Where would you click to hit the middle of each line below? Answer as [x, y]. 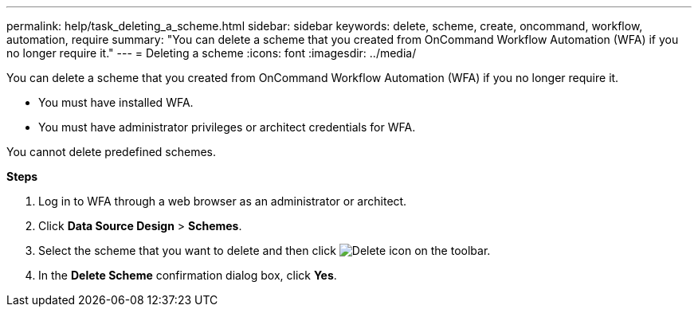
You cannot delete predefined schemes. [112, 152]
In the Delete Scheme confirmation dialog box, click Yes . [188, 275]
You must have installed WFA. [116, 102]
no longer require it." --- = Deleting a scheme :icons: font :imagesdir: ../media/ [212, 53]
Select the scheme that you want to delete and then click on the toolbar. [265, 250]
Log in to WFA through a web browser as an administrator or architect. [223, 201]
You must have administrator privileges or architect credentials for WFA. [227, 127]
